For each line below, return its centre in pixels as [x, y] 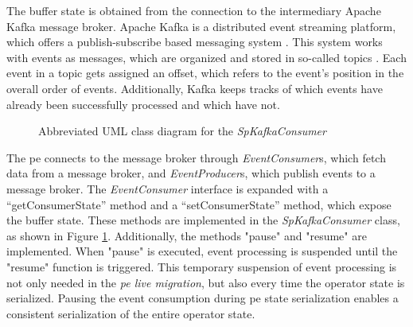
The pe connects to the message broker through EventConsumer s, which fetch [196, 157]
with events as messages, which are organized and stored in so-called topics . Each [206, 57]
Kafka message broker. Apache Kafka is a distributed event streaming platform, [201, 26]
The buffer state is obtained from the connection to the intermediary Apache [194, 10]
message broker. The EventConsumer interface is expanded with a [168, 188]
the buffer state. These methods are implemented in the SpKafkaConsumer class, [203, 220]
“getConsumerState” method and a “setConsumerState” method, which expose [199, 204]
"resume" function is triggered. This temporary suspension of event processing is [202, 266]
